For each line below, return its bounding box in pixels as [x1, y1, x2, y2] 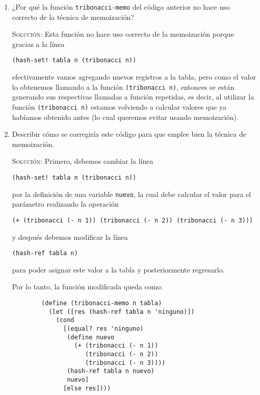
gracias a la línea [12, 38, 65, 49]
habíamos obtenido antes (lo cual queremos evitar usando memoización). [12, 111, 239, 122]
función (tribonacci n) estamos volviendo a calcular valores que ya [12, 101, 226, 112]
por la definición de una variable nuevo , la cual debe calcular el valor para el [12, 188, 251, 199]
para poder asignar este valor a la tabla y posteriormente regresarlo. [12, 264, 225, 275]
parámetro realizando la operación [12, 199, 119, 209]
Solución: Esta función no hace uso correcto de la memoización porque [12, 29, 234, 39]
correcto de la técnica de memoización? [12, 11, 134, 22]
